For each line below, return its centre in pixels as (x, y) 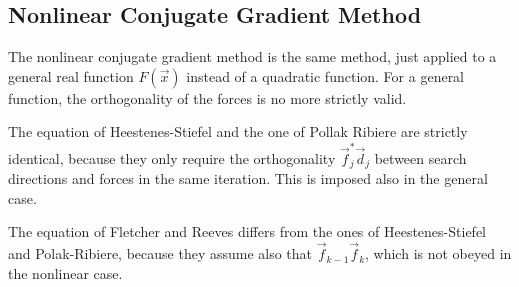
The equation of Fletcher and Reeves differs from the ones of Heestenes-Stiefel (247, 231)
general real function (71, 75)
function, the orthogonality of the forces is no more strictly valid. (207, 97)
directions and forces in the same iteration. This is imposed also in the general (248, 178)
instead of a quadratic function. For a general (325, 75)
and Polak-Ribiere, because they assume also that (160, 253)
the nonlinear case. (65, 272)
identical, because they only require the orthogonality (172, 157)
